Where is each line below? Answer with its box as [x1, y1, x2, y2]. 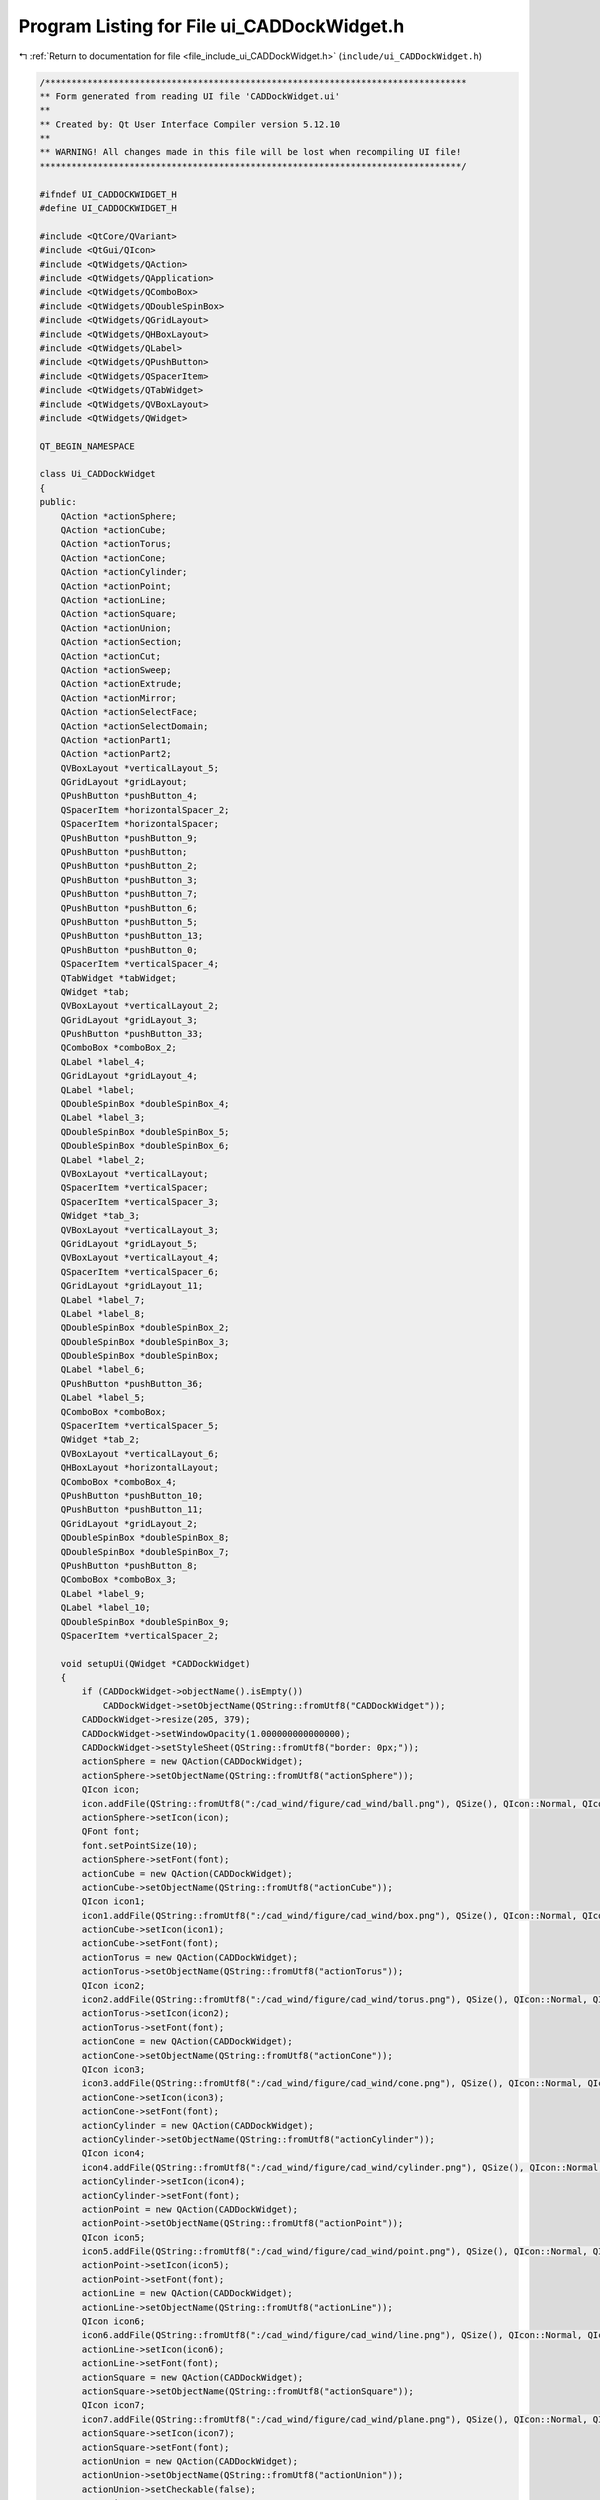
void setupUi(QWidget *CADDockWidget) [60, 1658, 251, 1669]
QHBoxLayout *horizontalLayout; [60, 1462, 220, 1474]
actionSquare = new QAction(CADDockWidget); [81, 2371, 304, 2383]
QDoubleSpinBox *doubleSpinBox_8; [60, 1532, 230, 1544]
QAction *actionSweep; [60, 664, 172, 675]
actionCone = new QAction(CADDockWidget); [81, 2036, 294, 2047]
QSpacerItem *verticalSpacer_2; [60, 1630, 220, 1641]
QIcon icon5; [81, 2231, 146, 2243]
